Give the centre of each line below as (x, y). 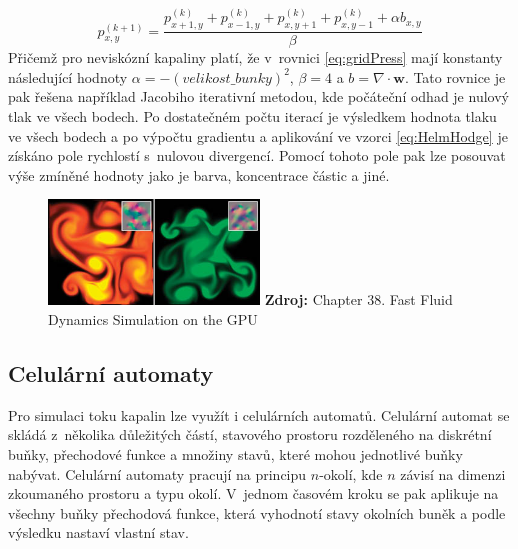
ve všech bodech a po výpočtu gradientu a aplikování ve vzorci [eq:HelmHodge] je (258, 135)
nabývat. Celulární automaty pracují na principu (157, 473)
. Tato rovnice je (455, 76)
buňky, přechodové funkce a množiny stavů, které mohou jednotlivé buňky (235, 454)
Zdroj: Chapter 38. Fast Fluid (358, 299)
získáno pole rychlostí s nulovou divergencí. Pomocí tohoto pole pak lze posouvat (257, 155)
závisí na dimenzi (453, 473)
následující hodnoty (68, 76)
